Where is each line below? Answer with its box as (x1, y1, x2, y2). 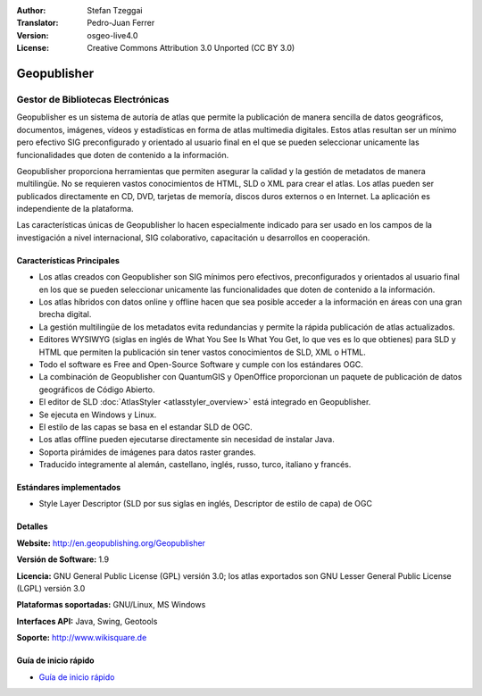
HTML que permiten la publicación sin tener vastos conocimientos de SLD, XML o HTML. (38, 347, 366, 357)
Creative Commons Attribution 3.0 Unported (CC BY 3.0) (87, 43, 295, 54)
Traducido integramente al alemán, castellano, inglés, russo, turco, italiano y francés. (38, 459, 352, 470)
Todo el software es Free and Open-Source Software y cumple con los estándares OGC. (38, 358, 363, 370)
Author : (16, 5, 46, 15)
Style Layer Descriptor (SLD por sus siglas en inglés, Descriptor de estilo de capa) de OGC (38, 499, 372, 509)
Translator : (16, 18, 59, 29)
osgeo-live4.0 (87, 29, 138, 40)
